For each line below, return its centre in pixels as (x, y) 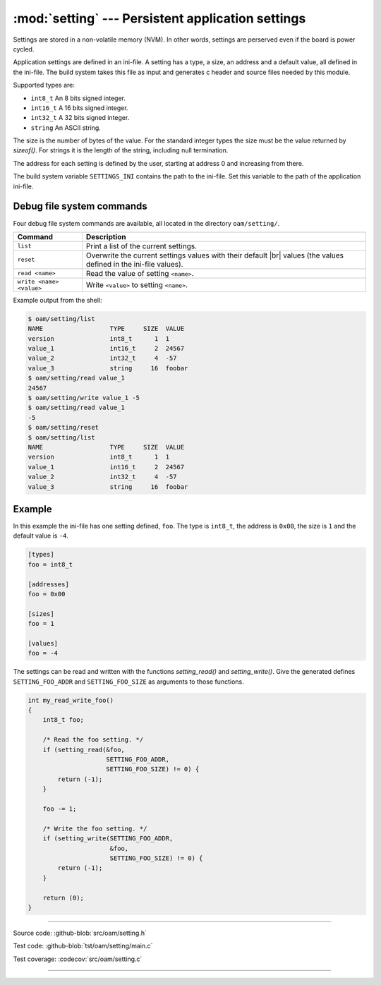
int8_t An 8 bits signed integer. (78, 98)
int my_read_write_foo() (71, 700)
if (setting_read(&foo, (84, 749)
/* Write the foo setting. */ (95, 828)
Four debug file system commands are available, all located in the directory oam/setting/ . (146, 223)
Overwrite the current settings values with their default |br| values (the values (214, 255)
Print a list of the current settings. (141, 246)
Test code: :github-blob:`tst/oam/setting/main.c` (83, 946)
